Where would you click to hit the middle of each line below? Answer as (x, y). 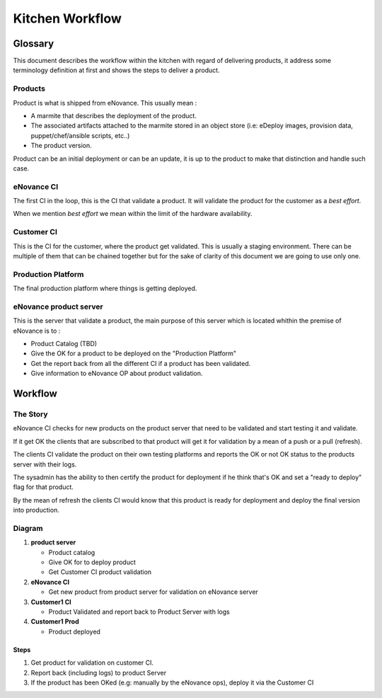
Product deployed (74, 631)
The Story (31, 414)
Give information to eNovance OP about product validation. (117, 373)
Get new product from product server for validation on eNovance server (153, 592)
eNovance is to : (37, 331)
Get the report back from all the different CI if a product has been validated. (141, 363)
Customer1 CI (51, 602)
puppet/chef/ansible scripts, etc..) (80, 135)
